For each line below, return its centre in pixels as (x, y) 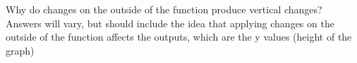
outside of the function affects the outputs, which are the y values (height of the (179, 37)
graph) (20, 50)
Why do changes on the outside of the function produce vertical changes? (164, 9)
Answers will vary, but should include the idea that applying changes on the (170, 23)
